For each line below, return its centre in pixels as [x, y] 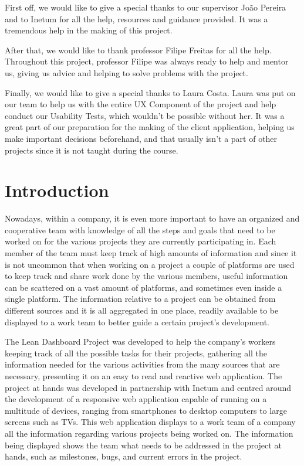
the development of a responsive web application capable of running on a [136, 399]
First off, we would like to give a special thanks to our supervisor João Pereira [146, 7]
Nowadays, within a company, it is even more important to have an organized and [152, 218]
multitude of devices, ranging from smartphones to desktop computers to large [146, 410]
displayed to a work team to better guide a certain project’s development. [137, 322]
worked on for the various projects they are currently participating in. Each [141, 241]
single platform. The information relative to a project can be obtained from [140, 299]
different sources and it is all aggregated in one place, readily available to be [142, 310]
